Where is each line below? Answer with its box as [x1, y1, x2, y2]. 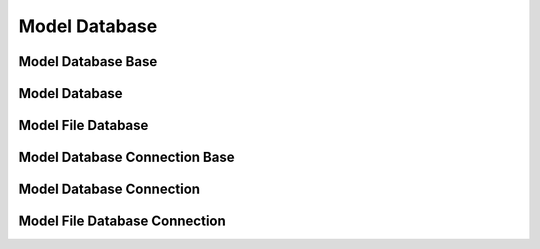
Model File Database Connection [18, 213, 227, 230]
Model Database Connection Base [18, 149, 235, 166]
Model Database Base [18, 53, 158, 70]
